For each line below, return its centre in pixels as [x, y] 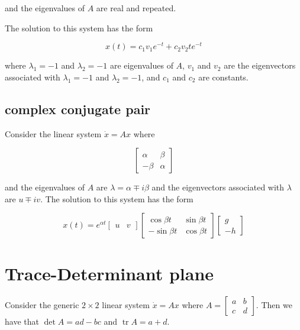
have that [22, 321]
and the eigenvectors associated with [218, 187]
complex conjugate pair [78, 109]
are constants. [223, 77]
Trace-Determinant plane [109, 273]
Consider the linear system [53, 133]
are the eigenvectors [260, 65]
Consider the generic [42, 304]
